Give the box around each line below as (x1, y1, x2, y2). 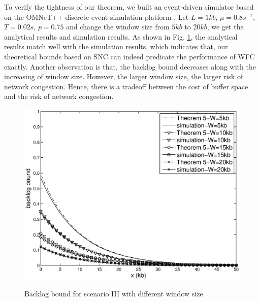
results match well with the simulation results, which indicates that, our (4, 41, 228, 52)
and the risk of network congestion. (4, 91, 114, 102)
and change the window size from (66, 21, 170, 32)
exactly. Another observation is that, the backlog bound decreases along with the (4, 61, 256, 72)
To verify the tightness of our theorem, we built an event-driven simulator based (4, 2, 254, 12)
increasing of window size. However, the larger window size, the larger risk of (4, 71, 243, 82)
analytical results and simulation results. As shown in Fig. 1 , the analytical (4, 31, 238, 42)
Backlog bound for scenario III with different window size (24, 288, 203, 299)
